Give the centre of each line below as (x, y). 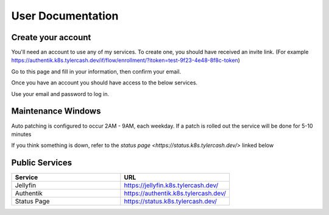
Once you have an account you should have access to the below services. (104, 83)
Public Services (42, 163)
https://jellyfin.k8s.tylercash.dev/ (171, 185)
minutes (21, 134)
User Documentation (65, 16)
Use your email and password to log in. (60, 94)
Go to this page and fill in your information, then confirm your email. (96, 71)
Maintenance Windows (56, 111)
